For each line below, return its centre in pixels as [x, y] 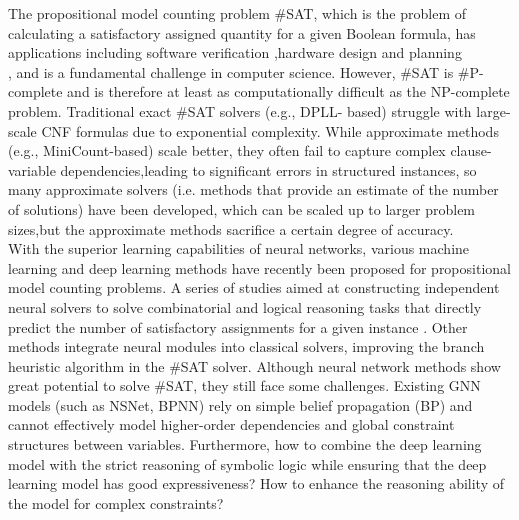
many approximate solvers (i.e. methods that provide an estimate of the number [253, 189]
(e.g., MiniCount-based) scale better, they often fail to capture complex [227, 150]
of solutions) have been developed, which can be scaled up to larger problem [242, 208]
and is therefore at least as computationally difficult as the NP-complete [288, 91]
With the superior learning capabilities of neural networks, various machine [239, 248]
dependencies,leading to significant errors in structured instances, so [268, 169]
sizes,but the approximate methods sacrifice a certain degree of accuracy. [231, 228]
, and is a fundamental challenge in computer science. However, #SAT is [231, 71]
